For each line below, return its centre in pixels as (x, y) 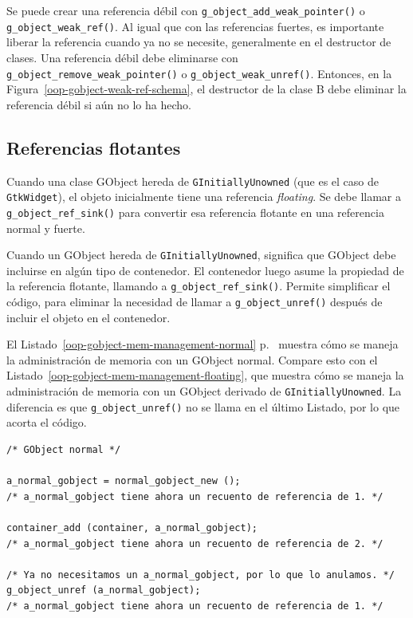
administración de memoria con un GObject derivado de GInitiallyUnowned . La (204, 391)
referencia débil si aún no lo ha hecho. (99, 104)
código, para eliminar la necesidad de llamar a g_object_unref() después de (195, 302)
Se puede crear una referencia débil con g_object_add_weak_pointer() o (186, 10)
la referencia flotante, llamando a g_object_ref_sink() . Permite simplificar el (199, 286)
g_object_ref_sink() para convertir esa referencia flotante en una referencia (195, 212)
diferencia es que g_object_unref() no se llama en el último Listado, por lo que (203, 406)
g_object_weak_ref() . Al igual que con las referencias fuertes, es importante (195, 26)
